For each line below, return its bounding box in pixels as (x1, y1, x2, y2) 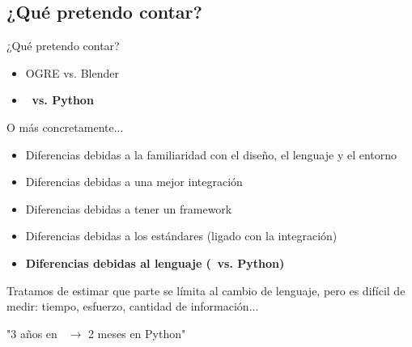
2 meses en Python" (87, 324, 186, 341)
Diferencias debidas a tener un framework (25, 200, 232, 217)
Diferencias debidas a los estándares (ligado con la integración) (25, 227, 338, 244)
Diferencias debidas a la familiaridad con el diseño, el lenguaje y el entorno (25, 146, 397, 163)
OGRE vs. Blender (25, 64, 119, 81)
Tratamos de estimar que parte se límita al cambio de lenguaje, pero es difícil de (6, 281, 406, 298)
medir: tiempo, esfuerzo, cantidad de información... (6, 298, 259, 315)
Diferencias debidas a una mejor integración (25, 173, 243, 190)
